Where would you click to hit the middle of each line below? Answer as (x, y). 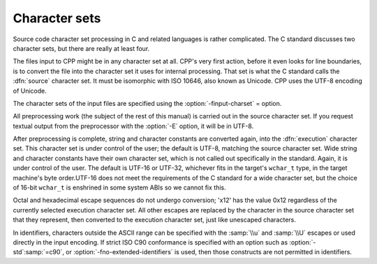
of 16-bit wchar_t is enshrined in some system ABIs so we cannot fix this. (119, 187)
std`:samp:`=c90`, (38, 252)
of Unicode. (30, 91)
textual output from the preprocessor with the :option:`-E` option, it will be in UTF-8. (133, 126)
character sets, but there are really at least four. (81, 48)
